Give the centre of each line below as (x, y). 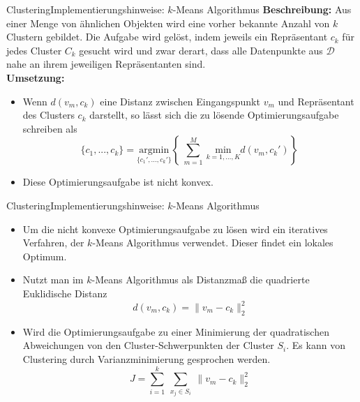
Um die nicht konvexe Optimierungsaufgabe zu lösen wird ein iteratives (175, 229)
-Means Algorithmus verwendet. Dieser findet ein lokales (213, 243)
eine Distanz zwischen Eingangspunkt (180, 101)
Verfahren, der (53, 243)
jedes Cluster (34, 50)
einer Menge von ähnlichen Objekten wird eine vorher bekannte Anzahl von (168, 23)
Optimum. (45, 256)
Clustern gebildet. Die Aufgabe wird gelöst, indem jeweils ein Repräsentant (167, 37)
